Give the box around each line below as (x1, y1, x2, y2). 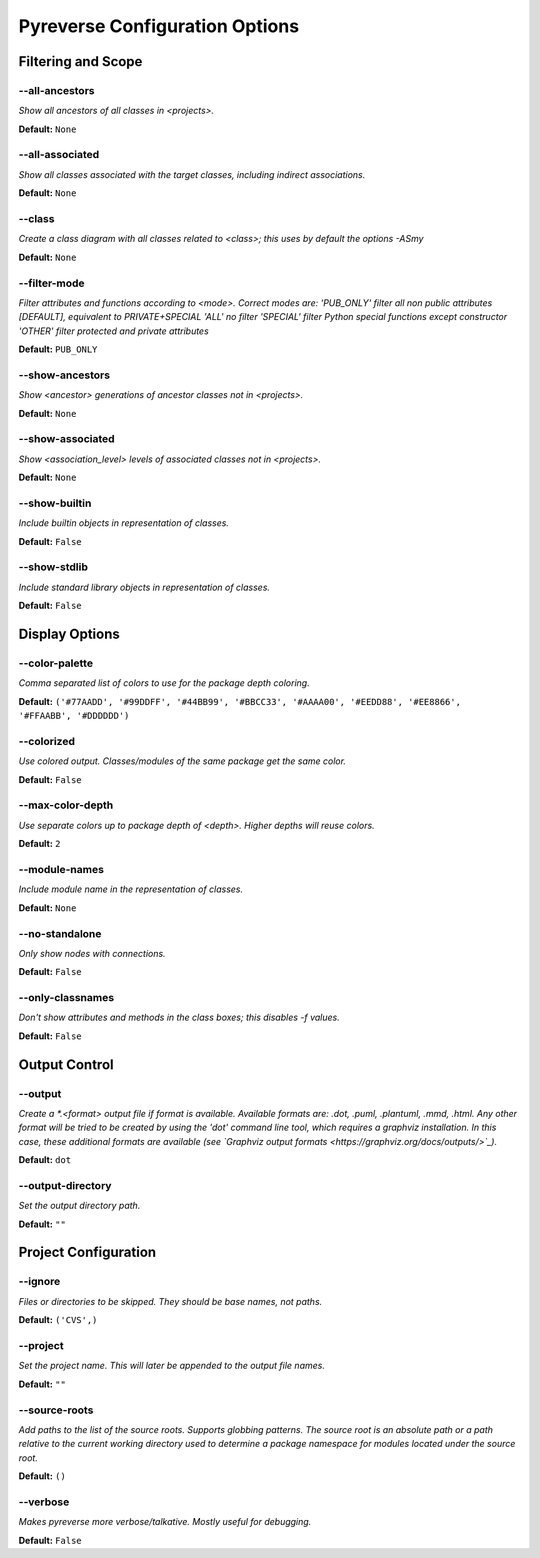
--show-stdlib (18, 560, 89, 574)
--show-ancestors (18, 368, 110, 382)
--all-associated (18, 148, 100, 162)
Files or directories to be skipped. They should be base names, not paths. (18, 1295, 323, 1307)
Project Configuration (18, 1244, 157, 1261)
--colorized (18, 734, 75, 748)
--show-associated (18, 432, 115, 446)
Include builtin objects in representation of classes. (18, 517, 230, 529)
